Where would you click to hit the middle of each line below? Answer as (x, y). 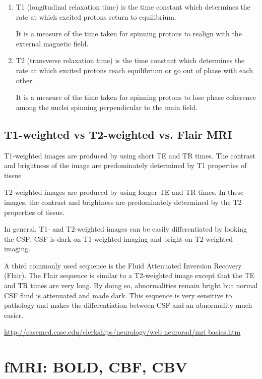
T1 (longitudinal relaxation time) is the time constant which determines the (133, 7)
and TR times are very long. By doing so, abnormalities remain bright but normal (131, 285)
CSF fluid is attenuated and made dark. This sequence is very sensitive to (118, 295)
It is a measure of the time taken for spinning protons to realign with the (129, 34)
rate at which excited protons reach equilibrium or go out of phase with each (134, 70)
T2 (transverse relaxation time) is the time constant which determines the (130, 60)
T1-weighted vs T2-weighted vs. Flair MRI (118, 134)
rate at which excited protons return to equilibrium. (96, 16)
